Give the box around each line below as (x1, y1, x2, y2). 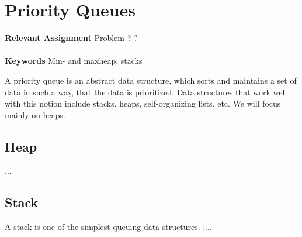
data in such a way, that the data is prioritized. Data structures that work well (5, 85, 287, 98)
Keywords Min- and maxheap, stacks (5, 54, 143, 67)
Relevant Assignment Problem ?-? (5, 32, 138, 44)
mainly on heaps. (5, 108, 65, 121)
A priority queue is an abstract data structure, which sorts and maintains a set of (5, 74, 297, 86)
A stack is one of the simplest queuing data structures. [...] (5, 221, 214, 233)
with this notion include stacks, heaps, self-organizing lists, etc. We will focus (5, 97, 281, 109)
